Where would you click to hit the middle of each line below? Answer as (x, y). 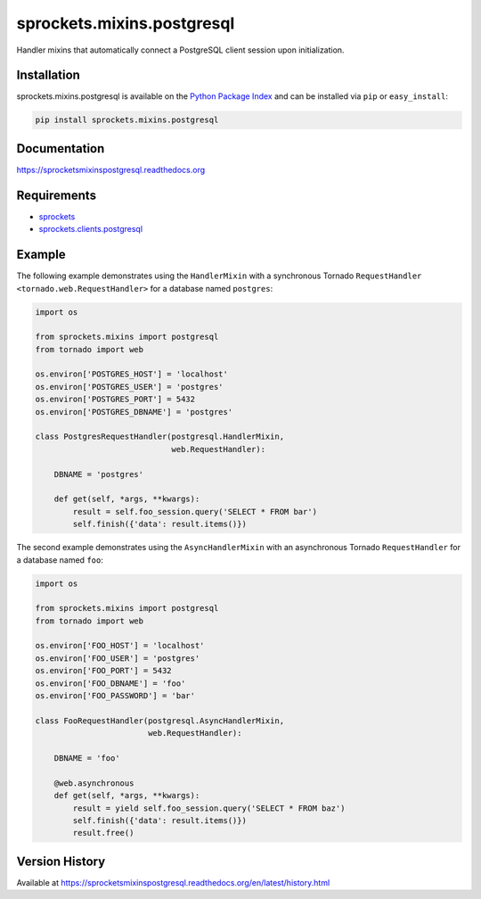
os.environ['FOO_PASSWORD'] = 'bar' (115, 696)
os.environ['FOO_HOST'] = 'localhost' (120, 646)
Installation (48, 75)
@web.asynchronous (94, 783)
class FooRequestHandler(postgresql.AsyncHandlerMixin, (160, 721)
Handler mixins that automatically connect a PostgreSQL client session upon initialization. (180, 50)
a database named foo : (60, 560)
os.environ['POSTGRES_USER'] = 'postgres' (129, 387)
